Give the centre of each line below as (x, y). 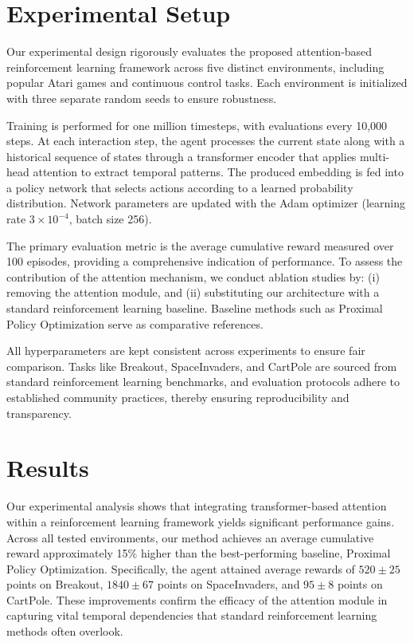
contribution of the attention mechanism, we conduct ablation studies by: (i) (193, 276)
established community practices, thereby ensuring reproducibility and (178, 397)
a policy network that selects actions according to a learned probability (180, 187)
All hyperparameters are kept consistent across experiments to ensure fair (186, 351)
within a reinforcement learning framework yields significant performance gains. (201, 521)
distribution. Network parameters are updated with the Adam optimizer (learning (206, 203)
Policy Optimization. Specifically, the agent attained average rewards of (181, 568)
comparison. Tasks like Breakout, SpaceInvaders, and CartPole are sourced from (202, 366)
